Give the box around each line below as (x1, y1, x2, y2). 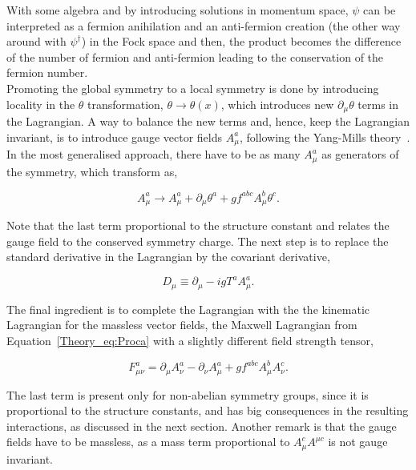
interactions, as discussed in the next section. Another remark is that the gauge (6, 417, 397, 434)
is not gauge (328, 433, 388, 450)
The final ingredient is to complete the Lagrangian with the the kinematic (6, 300, 370, 317)
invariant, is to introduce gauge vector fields (6, 128, 222, 145)
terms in (357, 95, 399, 112)
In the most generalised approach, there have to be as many (6, 146, 301, 163)
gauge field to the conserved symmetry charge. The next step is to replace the (6, 232, 389, 249)
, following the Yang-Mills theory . (239, 128, 410, 145)
